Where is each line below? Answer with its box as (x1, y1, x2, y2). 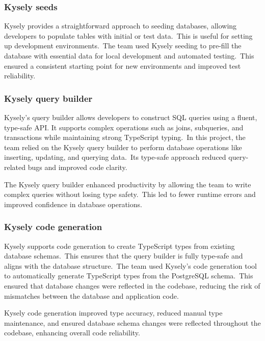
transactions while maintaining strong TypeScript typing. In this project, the (4, 132, 246, 143)
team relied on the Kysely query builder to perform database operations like (4, 141, 242, 152)
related (4, 161, 26, 172)
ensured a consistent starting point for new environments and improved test (4, 60, 241, 71)
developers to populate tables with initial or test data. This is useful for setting (4, 30, 253, 41)
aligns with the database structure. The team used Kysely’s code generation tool (4, 260, 257, 271)
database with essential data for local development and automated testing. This (4, 50, 254, 61)
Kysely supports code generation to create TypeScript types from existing (4, 240, 235, 251)
